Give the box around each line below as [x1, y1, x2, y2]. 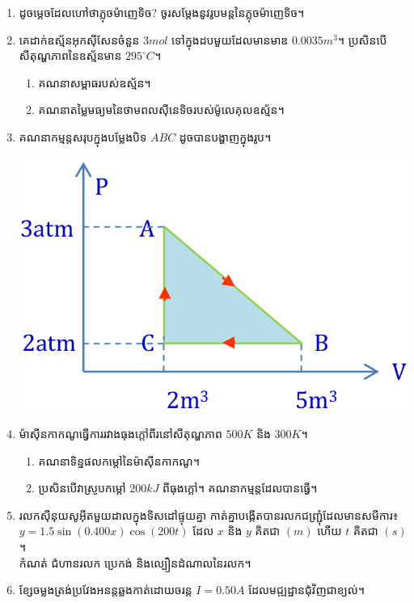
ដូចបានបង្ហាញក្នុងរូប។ [179, 128, 272, 145]
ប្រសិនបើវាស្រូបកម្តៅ [38, 479, 126, 496]
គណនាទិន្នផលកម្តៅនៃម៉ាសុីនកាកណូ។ [38, 452, 200, 469]
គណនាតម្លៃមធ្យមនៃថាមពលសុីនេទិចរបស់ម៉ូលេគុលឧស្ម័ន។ [38, 101, 285, 118]
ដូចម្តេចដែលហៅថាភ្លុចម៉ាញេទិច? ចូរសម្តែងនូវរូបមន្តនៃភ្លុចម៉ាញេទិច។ [19, 4, 305, 20]
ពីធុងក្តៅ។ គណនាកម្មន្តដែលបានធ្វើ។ [163, 479, 318, 496]
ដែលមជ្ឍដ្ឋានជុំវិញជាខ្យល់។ [248, 581, 365, 598]
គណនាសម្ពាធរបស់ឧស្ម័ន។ [38, 74, 151, 91]
